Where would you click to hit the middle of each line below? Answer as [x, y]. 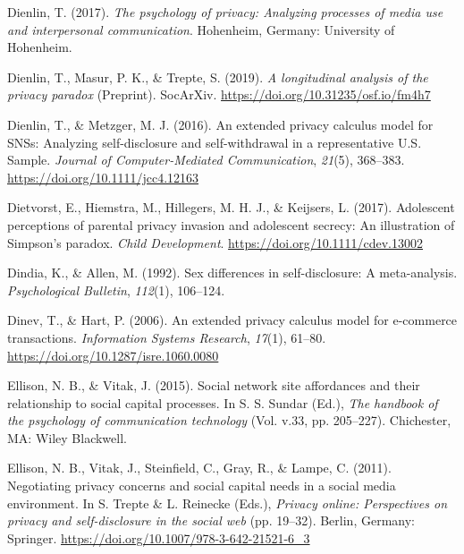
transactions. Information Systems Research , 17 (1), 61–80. [167, 337]
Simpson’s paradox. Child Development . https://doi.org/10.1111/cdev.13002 [215, 242]
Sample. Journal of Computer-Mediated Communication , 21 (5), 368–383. [206, 160]
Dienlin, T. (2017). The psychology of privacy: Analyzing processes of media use [225, 12]
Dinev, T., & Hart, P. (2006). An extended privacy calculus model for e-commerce [232, 320]
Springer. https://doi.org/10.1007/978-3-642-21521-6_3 [159, 537]
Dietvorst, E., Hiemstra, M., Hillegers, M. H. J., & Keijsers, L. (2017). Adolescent [231, 207]
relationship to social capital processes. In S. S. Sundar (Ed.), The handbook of [223, 402]
